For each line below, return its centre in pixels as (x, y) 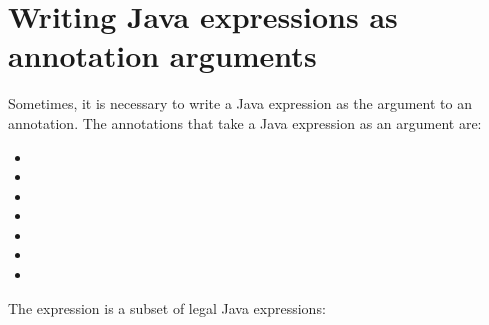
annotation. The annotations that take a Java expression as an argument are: (245, 122)
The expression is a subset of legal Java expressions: (167, 307)
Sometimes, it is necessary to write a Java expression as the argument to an (240, 103)
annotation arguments (162, 55)
